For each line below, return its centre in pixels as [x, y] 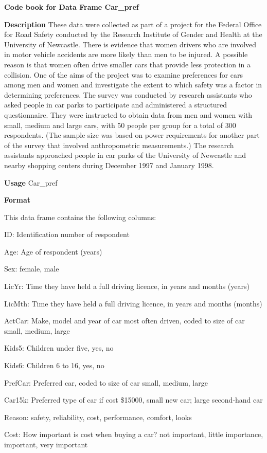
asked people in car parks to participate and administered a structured [116, 105]
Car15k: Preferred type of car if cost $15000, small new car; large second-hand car [133, 400]
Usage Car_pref [31, 182]
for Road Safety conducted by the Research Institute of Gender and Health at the [133, 34]
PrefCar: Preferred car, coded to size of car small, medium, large [106, 382]
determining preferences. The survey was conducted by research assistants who [128, 94]
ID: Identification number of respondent [67, 234]
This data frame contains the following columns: [80, 217]
